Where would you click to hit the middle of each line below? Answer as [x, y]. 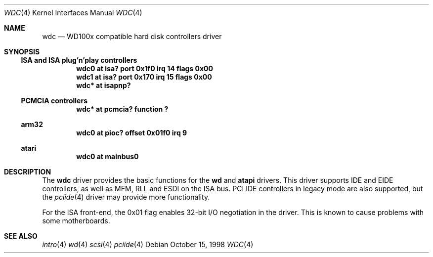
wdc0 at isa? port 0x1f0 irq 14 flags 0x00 [145, 68]
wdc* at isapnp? [104, 85]
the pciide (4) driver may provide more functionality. [126, 197]
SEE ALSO [21, 236]
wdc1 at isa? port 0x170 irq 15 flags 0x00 [144, 77]
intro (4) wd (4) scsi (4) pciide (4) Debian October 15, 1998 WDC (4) [148, 244]
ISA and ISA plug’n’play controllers [79, 60]
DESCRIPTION [28, 172]
